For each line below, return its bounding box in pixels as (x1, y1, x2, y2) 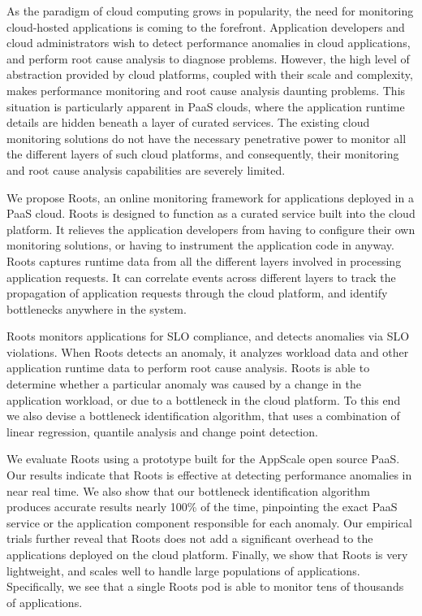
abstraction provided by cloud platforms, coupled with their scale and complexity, (6, 66, 413, 83)
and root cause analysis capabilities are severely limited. (6, 161, 286, 178)
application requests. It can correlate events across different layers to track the (6, 268, 396, 285)
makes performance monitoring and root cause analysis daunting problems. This (6, 81, 406, 98)
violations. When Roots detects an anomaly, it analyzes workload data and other (6, 343, 409, 360)
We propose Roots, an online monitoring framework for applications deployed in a (6, 189, 414, 206)
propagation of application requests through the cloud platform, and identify (6, 284, 388, 301)
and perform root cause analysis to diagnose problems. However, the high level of (6, 50, 410, 67)
